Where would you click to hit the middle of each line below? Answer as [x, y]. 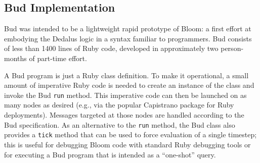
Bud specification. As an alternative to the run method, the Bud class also [120, 124]
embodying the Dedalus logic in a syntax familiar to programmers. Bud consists [128, 38]
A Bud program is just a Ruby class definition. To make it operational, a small [126, 75]
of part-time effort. [58, 58]
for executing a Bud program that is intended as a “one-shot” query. [110, 154]
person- [232, 48]
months [15, 58]
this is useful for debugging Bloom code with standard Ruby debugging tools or [127, 144]
